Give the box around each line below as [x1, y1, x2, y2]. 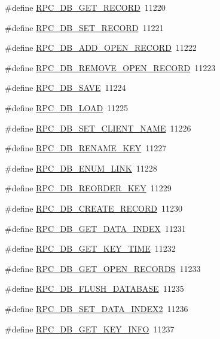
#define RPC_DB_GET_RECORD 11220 [5, 1, 166, 13]
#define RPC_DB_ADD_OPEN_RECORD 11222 [5, 41, 197, 54]
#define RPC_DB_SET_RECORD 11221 [5, 21, 164, 33]
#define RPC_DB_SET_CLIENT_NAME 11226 [5, 121, 191, 134]
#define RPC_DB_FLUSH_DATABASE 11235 [5, 282, 184, 295]
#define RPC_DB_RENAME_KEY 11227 [5, 142, 167, 154]
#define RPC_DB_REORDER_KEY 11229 [5, 182, 172, 194]
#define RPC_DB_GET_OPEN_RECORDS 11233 [5, 262, 201, 274]
